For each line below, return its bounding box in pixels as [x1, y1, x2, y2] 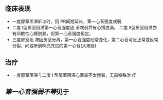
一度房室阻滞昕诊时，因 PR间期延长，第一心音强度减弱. [12, 18, 123, 24]
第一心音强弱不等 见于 [5, 88, 69, 96]
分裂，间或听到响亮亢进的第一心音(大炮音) [12, 43, 97, 49]
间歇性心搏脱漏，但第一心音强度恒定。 [16, 31, 93, 36]
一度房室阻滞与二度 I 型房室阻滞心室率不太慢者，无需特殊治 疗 [12, 72, 137, 78]
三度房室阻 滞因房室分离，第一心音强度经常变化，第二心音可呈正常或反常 [12, 36, 159, 42]
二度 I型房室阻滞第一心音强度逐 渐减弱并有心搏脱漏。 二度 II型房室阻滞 [12, 24, 153, 30]
